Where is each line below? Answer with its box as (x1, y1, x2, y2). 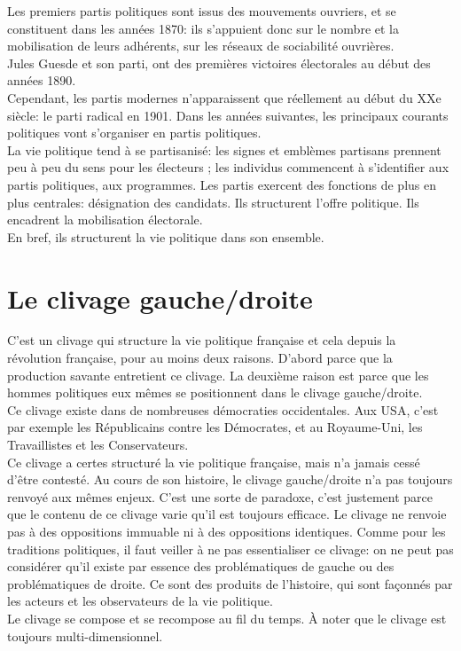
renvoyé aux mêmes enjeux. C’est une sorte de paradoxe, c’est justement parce (7, 487, 433, 506)
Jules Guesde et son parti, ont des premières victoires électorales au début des (7, 53, 431, 72)
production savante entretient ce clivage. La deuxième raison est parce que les (7, 365, 429, 384)
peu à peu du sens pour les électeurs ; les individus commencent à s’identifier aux (7, 158, 449, 176)
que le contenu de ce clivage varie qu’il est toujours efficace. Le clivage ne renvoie (7, 505, 447, 523)
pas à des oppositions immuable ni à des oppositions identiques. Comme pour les (7, 522, 446, 540)
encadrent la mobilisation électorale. (7, 210, 203, 229)
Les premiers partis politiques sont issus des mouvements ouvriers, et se (7, 2, 396, 20)
